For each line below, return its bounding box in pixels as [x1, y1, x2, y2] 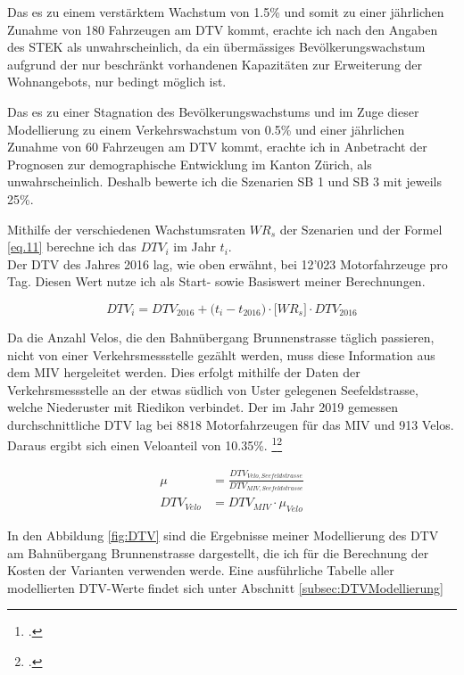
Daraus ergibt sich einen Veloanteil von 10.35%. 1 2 [7, 433, 283, 455]
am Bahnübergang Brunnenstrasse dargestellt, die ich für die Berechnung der [7, 543, 429, 562]
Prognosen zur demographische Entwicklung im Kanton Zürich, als [7, 154, 372, 173]
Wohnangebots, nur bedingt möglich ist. [7, 72, 227, 91]
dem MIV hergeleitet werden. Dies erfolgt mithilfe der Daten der [7, 363, 360, 382]
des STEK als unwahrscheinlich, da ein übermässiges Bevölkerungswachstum [7, 37, 426, 56]
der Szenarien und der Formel [279, 219, 443, 238]
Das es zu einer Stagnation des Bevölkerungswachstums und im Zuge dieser [7, 102, 419, 120]
